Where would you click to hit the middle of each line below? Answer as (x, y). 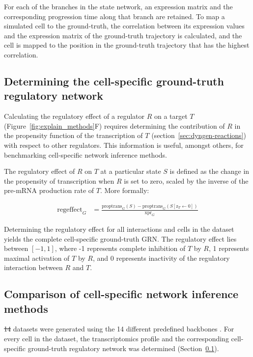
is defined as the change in (210, 171)
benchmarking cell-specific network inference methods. (85, 154)
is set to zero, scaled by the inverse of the (186, 180)
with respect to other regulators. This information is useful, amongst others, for (124, 145)
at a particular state (131, 171)
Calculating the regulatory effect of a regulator (74, 116)
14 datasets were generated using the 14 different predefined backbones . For (119, 329)
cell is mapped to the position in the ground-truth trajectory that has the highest (127, 45)
